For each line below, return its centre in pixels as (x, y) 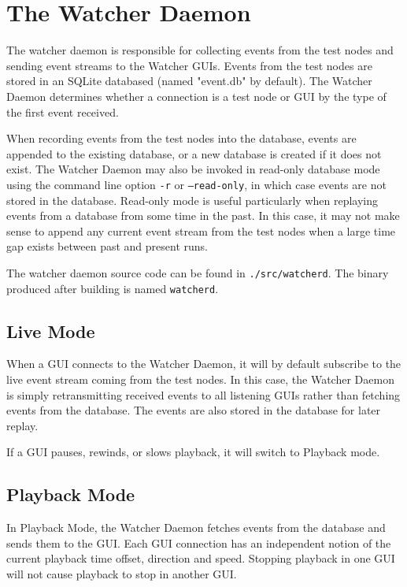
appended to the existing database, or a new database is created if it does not (194, 153)
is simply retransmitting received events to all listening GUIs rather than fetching (203, 394)
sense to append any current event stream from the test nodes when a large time (201, 230)
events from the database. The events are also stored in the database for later (194, 410)
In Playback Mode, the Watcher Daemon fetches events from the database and (196, 528)
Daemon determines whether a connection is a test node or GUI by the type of (196, 96)
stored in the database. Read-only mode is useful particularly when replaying (192, 200)
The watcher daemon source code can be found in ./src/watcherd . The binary (198, 272)
